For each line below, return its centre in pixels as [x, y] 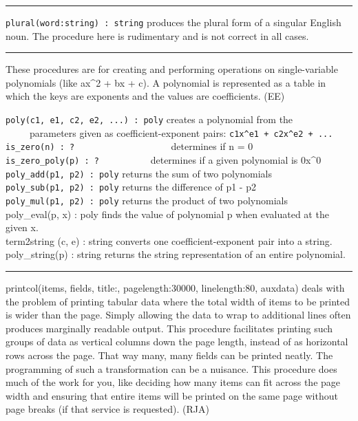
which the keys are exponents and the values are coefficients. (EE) [145, 96]
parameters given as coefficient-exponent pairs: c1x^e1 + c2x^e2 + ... [181, 132]
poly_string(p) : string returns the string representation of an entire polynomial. [176, 254]
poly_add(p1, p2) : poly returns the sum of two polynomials [139, 173]
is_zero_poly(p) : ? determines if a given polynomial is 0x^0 [164, 160]
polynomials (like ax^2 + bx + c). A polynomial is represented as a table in [166, 82]
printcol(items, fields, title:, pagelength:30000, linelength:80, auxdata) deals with [175, 288]
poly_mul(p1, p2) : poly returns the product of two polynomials [147, 200]
